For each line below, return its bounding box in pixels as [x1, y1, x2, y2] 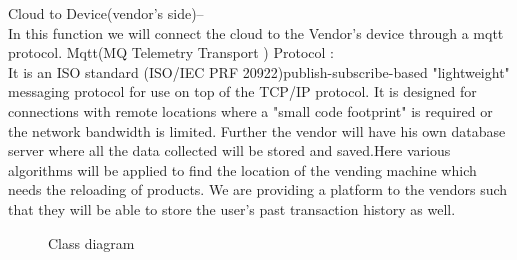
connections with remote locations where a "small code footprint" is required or [8, 100, 493, 121]
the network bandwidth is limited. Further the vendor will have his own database [8, 120, 506, 141]
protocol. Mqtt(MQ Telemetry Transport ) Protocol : [8, 42, 335, 63]
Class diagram [48, 232, 135, 253]
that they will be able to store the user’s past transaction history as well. [8, 198, 456, 219]
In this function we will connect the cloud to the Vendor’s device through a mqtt [8, 22, 504, 43]
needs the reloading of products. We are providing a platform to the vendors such [8, 179, 508, 200]
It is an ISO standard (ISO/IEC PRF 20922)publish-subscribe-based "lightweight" [8, 61, 510, 82]
